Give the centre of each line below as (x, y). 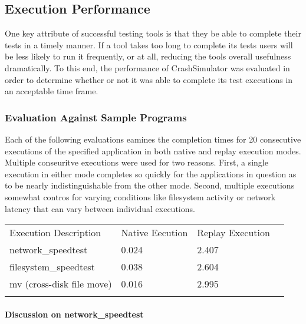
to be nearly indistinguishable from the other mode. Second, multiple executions (150, 185)
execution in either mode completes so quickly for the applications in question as (151, 173)
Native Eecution (154, 233)
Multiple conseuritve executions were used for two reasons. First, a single (136, 162)
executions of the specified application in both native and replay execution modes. (153, 151)
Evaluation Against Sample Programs (96, 117)
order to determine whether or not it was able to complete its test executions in (149, 79)
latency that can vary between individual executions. (100, 208)
